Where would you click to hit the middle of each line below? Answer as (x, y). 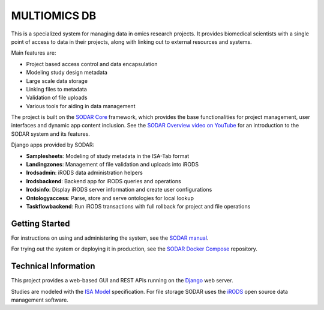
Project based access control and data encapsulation (92, 64)
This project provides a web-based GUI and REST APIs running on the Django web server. (122, 281)
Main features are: (34, 53)
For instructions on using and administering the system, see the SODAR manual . (110, 238)
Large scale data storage (57, 81)
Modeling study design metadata (67, 73)
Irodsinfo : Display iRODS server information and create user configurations (119, 190)
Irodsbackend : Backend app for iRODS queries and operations (103, 181)
